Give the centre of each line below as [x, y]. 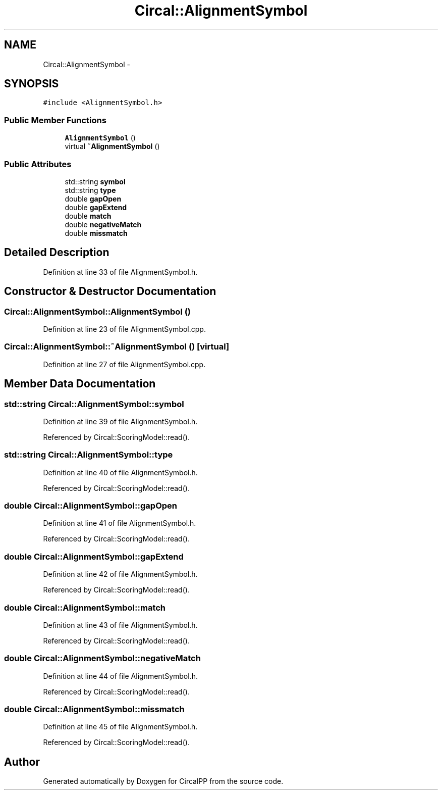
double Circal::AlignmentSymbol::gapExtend [94, 556]
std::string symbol [95, 181]
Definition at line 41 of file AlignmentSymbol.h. [120, 523]
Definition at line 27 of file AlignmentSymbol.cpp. [124, 364]
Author [22, 762]
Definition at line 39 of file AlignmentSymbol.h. [120, 421]
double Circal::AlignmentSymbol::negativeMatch [102, 658]
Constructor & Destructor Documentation [110, 291]
